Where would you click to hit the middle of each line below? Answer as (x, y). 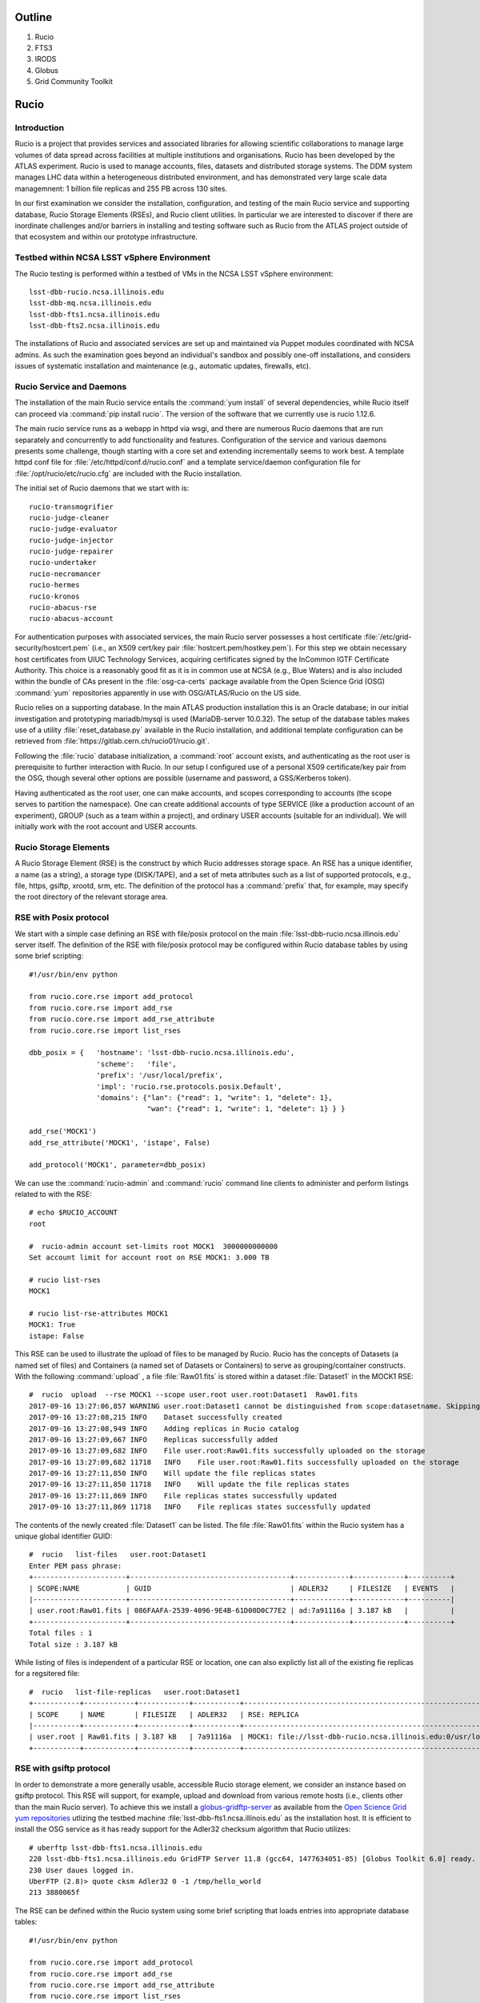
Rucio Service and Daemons (71, 387)
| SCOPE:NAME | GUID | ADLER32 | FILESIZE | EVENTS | (242, 1588)
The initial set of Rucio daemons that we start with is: (102, 488)
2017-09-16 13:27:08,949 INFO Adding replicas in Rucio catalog (164, 1429)
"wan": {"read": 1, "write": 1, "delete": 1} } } (246, 1109)
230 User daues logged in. (82, 1870)
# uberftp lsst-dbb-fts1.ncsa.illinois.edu (116, 1848)
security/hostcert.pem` (52, 648)
